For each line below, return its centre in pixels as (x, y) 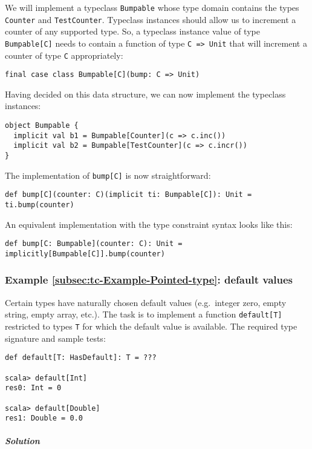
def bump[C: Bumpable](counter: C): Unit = (94, 244)
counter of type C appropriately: (64, 55)
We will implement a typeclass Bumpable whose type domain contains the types (152, 7)
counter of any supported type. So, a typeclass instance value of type (132, 31)
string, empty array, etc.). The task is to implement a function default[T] (144, 314)
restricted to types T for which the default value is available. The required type (151, 326)
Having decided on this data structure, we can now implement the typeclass (145, 94)
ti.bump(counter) (40, 205)
